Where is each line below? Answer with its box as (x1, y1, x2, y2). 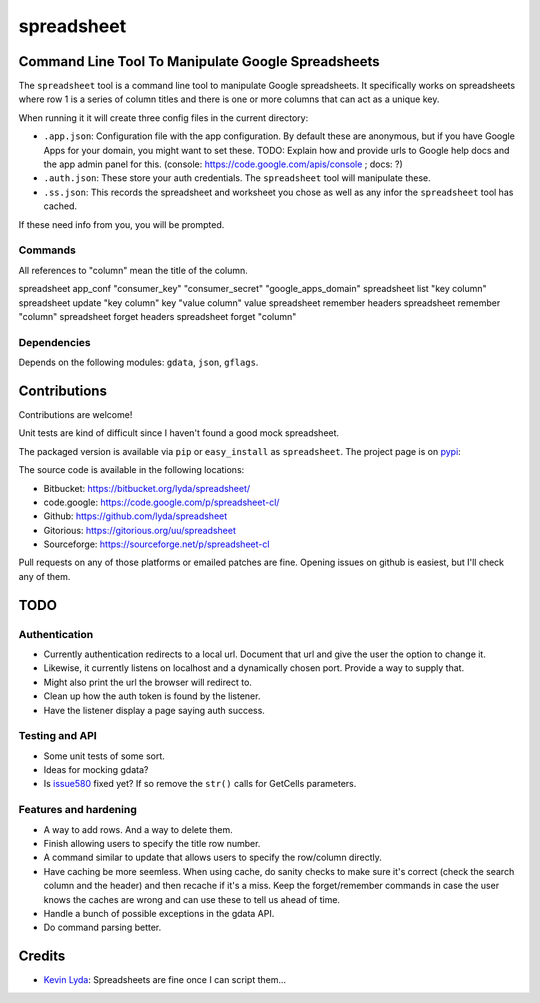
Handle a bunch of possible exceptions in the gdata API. (43, 907, 275, 919)
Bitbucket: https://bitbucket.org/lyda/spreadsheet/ (43, 482, 251, 494)
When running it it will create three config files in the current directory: (18, 111, 309, 124)
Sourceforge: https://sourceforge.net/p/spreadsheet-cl (43, 538, 270, 550)
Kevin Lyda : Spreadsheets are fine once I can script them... (43, 974, 287, 986)
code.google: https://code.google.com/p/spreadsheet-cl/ (43, 496, 280, 508)
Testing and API (18, 729, 97, 743)
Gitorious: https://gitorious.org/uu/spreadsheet (43, 524, 237, 536)
